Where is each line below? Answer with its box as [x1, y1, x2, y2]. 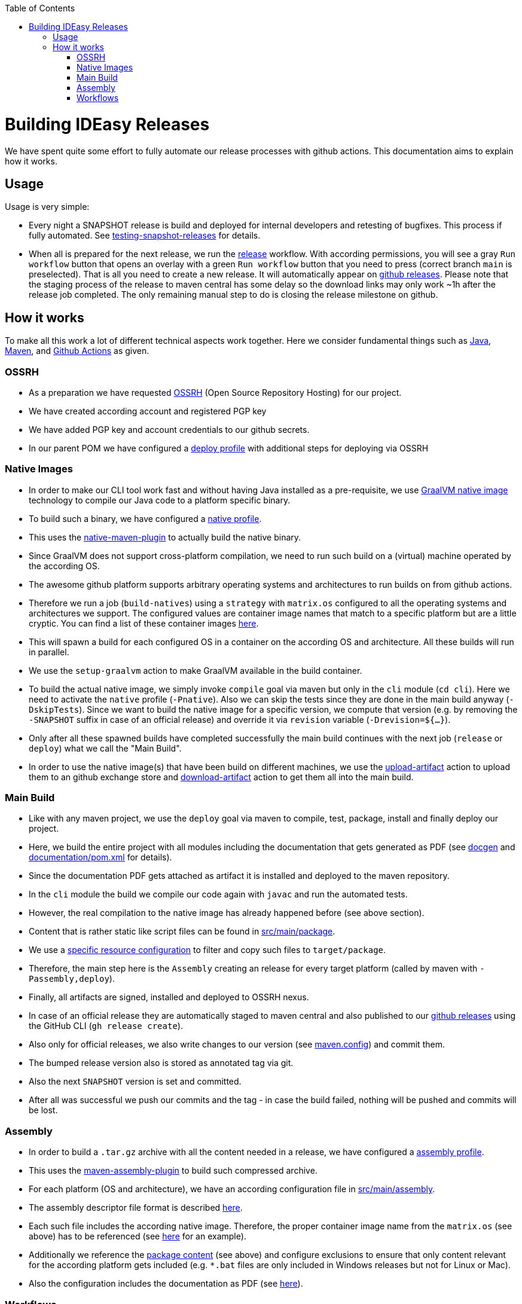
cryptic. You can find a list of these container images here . [29, 618, 259, 628]
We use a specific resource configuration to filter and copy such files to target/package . [29, 945, 386, 955]
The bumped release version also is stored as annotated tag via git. [29, 1058, 294, 1068]
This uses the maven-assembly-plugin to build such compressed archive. [29, 1165, 318, 1176]
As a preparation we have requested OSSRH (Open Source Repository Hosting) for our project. [29, 387, 402, 398]
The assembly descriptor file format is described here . [29, 1202, 243, 1213]
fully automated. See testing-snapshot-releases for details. [29, 230, 261, 241]
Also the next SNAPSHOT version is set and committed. [29, 1076, 242, 1087]
